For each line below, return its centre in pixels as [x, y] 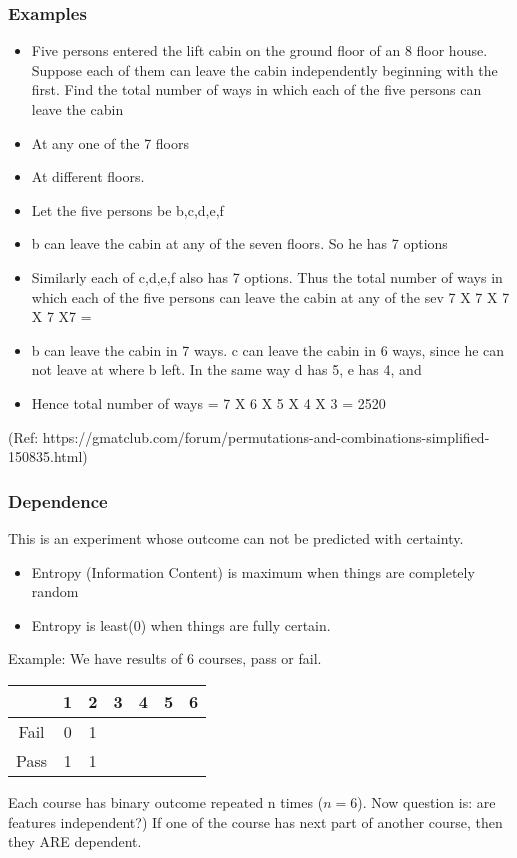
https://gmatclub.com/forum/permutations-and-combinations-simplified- [266, 436]
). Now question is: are [426, 801]
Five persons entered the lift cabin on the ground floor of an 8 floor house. [259, 50]
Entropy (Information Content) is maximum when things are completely [253, 571]
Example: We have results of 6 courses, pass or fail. [165, 658]
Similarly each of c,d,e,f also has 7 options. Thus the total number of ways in [267, 276]
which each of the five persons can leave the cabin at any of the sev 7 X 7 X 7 [270, 296]
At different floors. [88, 176]
